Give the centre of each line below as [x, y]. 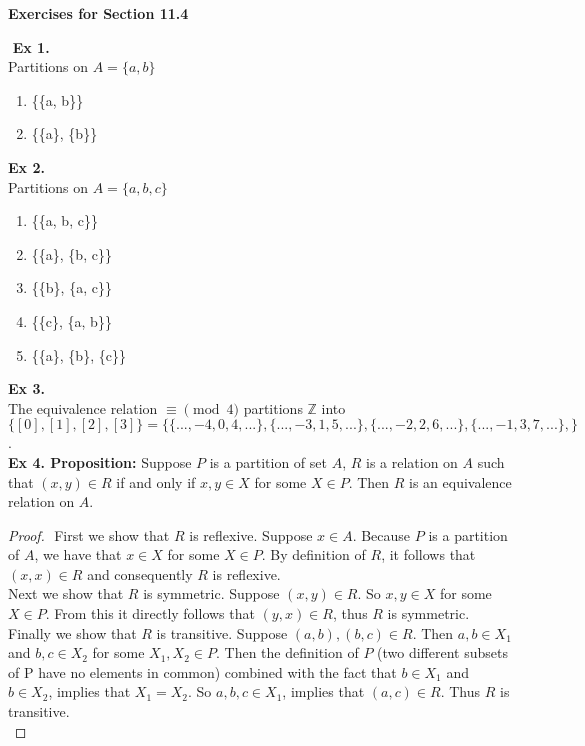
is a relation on [412, 461]
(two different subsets [442, 652]
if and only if [156, 481]
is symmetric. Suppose [211, 593]
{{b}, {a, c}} [71, 287]
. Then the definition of [287, 652]
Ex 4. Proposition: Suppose [100, 461]
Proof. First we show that [89, 534]
